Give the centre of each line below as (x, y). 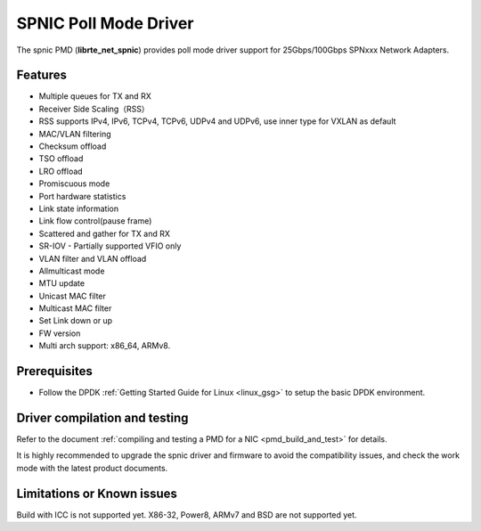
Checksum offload (73, 146)
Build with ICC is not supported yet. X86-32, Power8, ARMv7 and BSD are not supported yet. (187, 515)
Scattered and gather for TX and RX (105, 233)
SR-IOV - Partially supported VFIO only (110, 246)
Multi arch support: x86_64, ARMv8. (105, 346)
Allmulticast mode (72, 271)
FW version (60, 333)
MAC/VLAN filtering (75, 134)
